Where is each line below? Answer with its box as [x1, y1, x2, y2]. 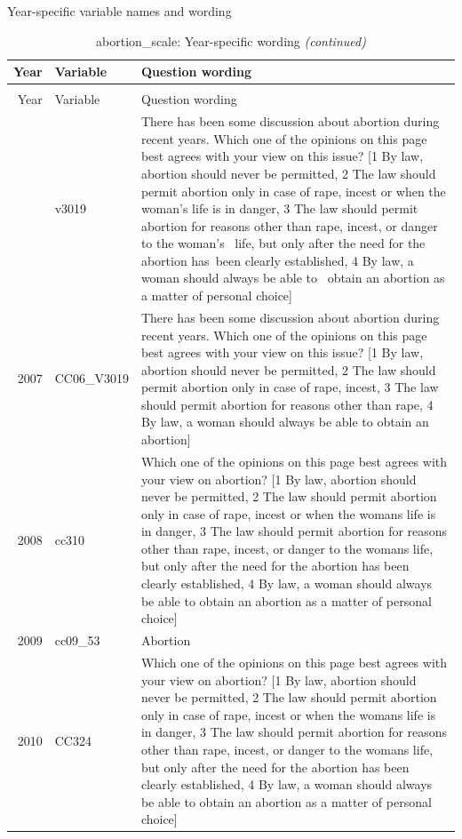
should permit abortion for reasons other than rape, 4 [140, 395, 434, 413]
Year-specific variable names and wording [7, 2, 232, 20]
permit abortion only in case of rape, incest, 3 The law [140, 378, 439, 396]
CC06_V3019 [54, 369, 129, 388]
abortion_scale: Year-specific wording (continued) [96, 31, 366, 50]
